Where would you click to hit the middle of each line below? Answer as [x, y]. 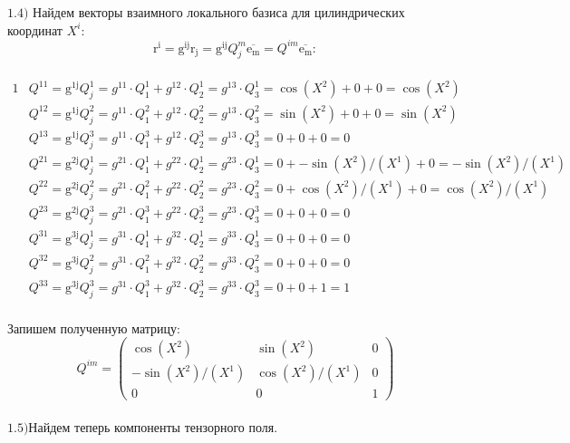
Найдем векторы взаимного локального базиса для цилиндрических [219, 12]
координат [35, 29]
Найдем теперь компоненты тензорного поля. [153, 426]
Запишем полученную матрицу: [94, 327]
